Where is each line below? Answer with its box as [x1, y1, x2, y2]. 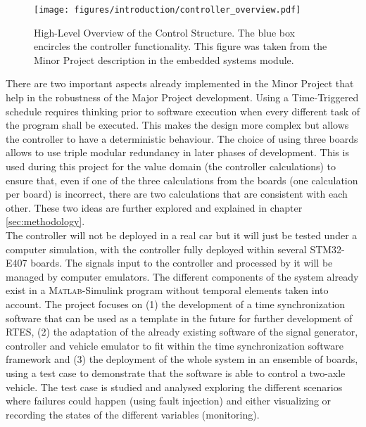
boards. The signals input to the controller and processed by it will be [30, 255, 333, 270]
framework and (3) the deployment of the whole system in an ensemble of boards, [6, 352, 358, 367]
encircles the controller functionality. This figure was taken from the [34, 39, 327, 53]
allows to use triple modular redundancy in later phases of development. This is [6, 145, 349, 160]
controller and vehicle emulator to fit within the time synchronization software [6, 338, 343, 352]
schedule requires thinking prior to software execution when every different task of [6, 103, 360, 118]
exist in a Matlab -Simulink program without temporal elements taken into [6, 283, 329, 298]
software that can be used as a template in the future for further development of [6, 310, 353, 325]
